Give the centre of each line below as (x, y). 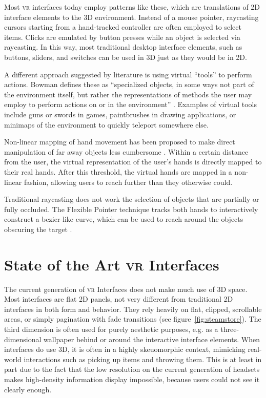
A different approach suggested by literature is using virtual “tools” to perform (128, 74)
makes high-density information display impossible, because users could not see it (132, 379)
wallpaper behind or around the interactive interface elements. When (152, 339)
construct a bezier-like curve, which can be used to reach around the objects (124, 219)
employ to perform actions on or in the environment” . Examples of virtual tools (130, 104)
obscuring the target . (38, 229)
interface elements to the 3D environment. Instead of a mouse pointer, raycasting (131, 17)
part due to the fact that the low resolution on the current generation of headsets (132, 369)
